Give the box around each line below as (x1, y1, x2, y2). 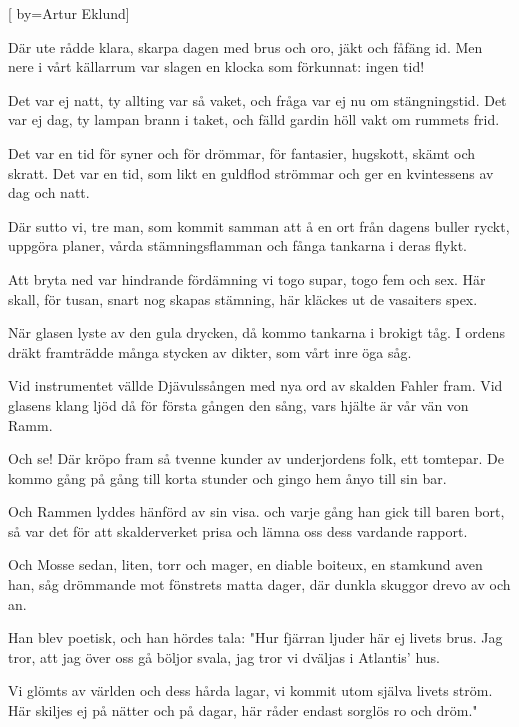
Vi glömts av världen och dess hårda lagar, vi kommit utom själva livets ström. (8, 680, 493, 701)
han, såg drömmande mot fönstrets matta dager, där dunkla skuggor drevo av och (8, 574, 511, 595)
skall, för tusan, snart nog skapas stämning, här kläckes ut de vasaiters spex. (8, 288, 478, 309)
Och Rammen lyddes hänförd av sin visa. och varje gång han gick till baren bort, (8, 501, 505, 522)
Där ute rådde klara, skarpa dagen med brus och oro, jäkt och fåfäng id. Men (8, 36, 483, 57)
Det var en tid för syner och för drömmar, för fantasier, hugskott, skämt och (8, 142, 476, 163)
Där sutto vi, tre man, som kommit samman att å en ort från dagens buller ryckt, (8, 215, 510, 236)
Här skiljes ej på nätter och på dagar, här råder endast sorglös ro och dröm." (8, 700, 478, 721)
